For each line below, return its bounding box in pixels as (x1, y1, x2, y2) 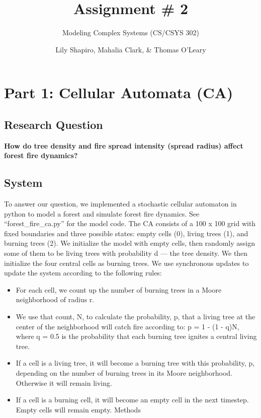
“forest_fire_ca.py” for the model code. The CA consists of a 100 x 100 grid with (4, 218, 256, 229)
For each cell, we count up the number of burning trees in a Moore (16, 284, 222, 295)
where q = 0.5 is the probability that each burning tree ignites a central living (16, 331, 257, 341)
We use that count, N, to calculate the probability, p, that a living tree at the (16, 311, 255, 322)
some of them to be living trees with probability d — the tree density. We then (4, 248, 248, 258)
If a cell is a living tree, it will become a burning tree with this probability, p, (16, 358, 255, 368)
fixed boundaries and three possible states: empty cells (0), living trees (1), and (4, 228, 248, 238)
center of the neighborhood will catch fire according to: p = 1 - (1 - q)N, (16, 321, 239, 331)
